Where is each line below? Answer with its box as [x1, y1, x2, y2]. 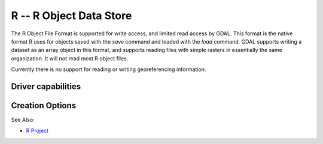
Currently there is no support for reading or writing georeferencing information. [11, 66, 206, 73]
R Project [26, 127, 49, 134]
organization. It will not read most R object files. [11, 54, 129, 62]
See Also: [11, 117, 35, 124]
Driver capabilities [11, 81, 81, 91]
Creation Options [11, 100, 77, 111]
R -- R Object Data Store [11, 9, 132, 22]
